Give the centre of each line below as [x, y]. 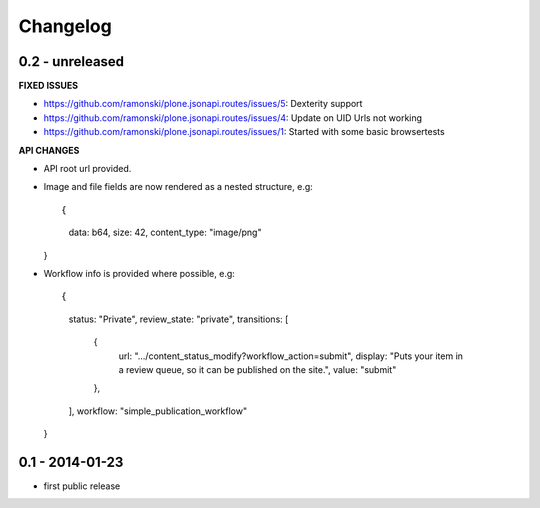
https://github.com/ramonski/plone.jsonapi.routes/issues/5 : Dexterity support [203, 104]
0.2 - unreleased [71, 61]
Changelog [65, 26]
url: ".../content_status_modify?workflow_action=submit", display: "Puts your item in [291, 356]
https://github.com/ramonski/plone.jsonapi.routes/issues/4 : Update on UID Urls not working [233, 117]
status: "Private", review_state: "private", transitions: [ [178, 319]
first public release [82, 486]
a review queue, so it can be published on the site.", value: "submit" [257, 369]
